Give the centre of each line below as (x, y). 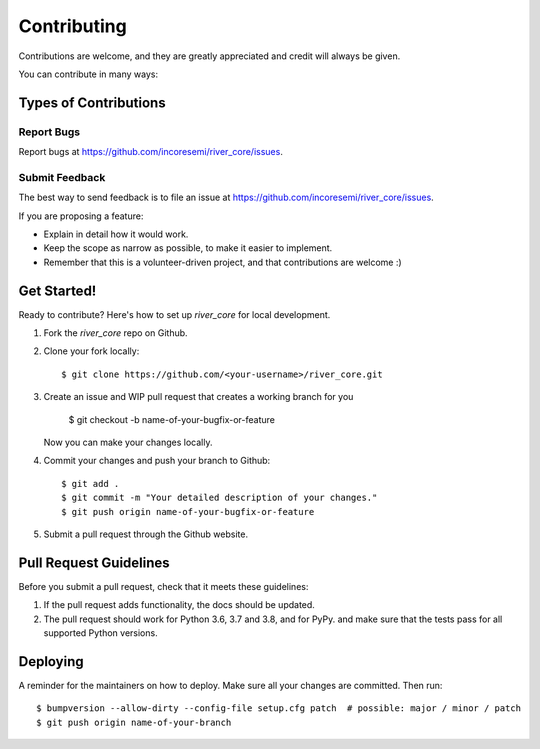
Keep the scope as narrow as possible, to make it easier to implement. (188, 248)
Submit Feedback (62, 177)
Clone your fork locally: (91, 351)
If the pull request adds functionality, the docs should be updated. (179, 605)
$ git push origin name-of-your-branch (134, 722)
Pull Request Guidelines (94, 562)
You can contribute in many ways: (88, 74)
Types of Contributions (92, 102)
